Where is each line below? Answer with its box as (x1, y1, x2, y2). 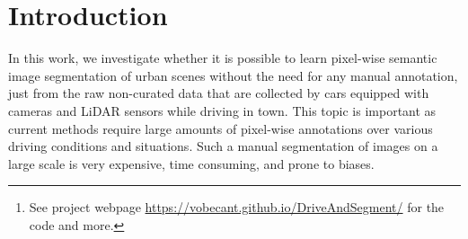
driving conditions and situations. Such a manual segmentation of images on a (8, 137, 438, 155)
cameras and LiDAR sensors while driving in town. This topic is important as (8, 101, 437, 119)
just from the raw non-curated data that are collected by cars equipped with (8, 84, 429, 102)
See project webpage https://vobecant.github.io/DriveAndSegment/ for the (29, 198, 445, 217)
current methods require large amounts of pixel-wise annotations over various (8, 119, 433, 137)
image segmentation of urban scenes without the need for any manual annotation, (8, 66, 458, 84)
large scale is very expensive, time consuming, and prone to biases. (8, 154, 375, 173)
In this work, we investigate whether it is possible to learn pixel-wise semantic (8, 49, 437, 67)
